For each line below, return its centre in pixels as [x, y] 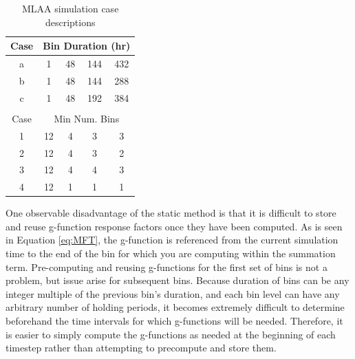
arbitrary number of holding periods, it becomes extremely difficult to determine [175, 307]
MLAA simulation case [71, 8]
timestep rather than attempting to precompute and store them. [141, 348]
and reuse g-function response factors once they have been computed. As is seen [174, 226]
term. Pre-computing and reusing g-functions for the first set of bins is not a [166, 266]
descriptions [70, 22]
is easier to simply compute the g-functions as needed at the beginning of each [171, 334]
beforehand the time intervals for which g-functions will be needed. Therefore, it [174, 321]
